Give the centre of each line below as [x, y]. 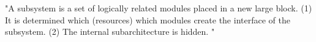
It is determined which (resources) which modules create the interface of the [148, 19]
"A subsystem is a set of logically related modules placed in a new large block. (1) [159, 8]
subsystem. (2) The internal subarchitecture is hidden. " [110, 31]
